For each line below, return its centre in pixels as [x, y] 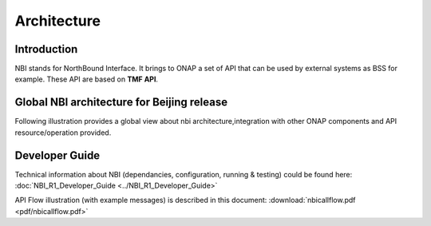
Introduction [46, 49]
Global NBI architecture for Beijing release [121, 103]
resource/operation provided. [63, 133]
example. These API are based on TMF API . [87, 79]
